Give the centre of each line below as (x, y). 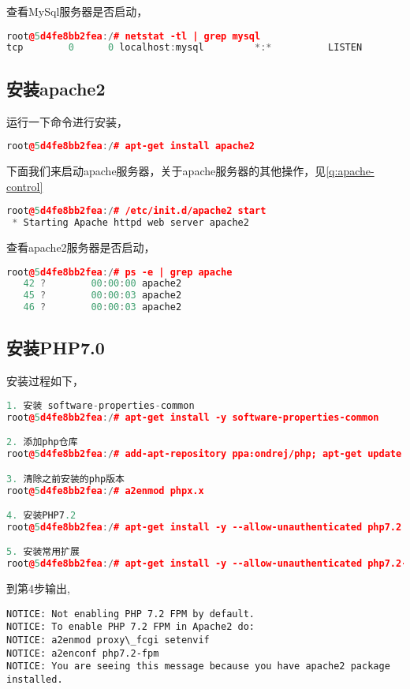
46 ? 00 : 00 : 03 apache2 (102, 307)
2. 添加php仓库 (42, 442)
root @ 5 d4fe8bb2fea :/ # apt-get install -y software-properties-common (193, 417)
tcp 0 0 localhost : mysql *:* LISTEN (184, 48)
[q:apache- (350, 171)
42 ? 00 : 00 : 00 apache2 (102, 284)
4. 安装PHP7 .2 (41, 516)
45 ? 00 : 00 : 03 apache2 (102, 296)
